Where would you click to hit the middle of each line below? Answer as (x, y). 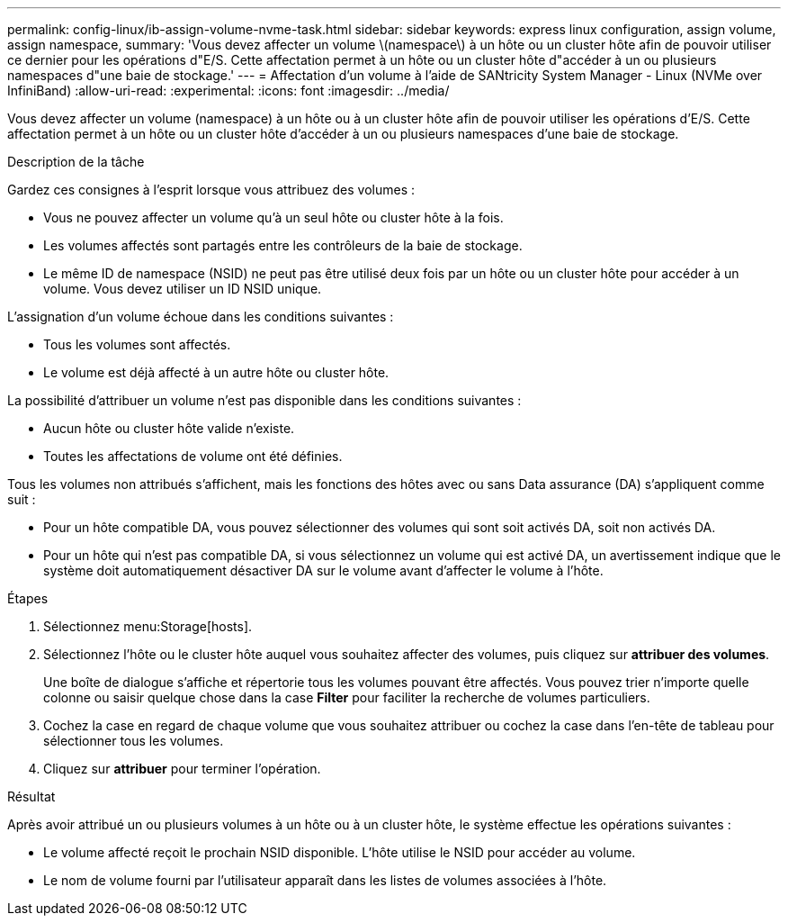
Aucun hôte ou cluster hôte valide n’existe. (169, 428)
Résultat (31, 796)
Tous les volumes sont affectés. (137, 344)
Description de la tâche (76, 162)
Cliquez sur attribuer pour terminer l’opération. (182, 769)
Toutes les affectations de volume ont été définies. (193, 456)
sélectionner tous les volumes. (134, 741)
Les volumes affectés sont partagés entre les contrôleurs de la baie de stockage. (283, 245)
